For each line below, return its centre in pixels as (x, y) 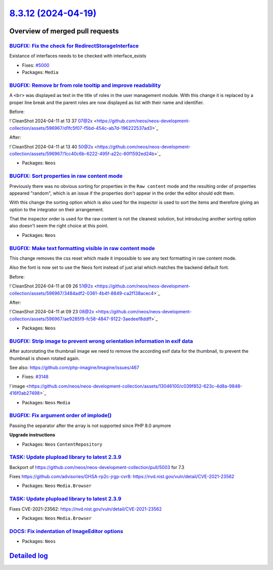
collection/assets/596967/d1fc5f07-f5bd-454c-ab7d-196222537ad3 (81, 128)
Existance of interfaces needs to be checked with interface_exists (78, 56)
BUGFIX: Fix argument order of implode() (60, 415)
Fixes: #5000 (36, 65)
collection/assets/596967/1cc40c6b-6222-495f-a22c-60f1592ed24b (82, 154)
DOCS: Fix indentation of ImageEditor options (66, 531)
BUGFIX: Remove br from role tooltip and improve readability (85, 85)
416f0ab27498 (25, 393)
